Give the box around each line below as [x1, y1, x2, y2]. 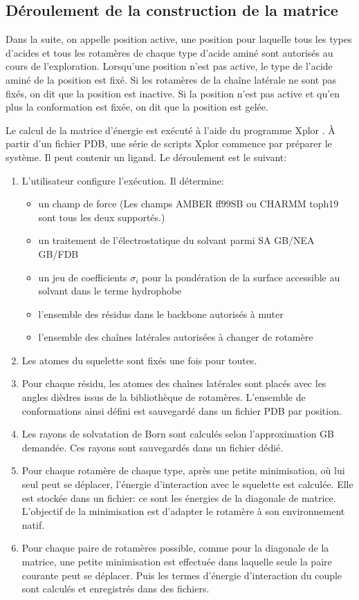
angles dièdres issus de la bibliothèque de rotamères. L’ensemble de [21, 390, 306, 404]
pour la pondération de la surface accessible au [142, 270, 340, 284]
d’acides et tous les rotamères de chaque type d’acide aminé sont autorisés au [6, 45, 333, 59]
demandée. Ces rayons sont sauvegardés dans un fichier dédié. [21, 440, 284, 454]
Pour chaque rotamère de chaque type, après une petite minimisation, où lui [21, 463, 345, 478]
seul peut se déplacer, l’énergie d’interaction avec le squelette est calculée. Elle [21, 477, 353, 491]
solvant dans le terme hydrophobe [38, 283, 182, 298]
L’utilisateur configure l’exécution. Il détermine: [21, 173, 224, 187]
